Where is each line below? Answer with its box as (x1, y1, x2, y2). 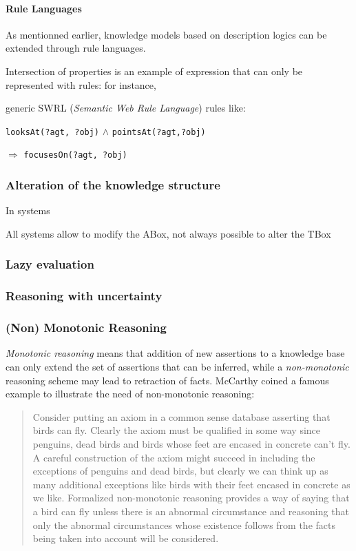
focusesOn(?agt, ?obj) (23, 150, 127, 160)
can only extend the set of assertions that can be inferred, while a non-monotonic (6, 359, 349, 373)
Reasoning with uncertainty (6, 287, 163, 304)
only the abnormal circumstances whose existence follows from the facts (32, 517, 335, 532)
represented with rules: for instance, (6, 77, 156, 92)
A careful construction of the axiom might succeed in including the (32, 450, 315, 464)
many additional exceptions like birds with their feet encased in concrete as (32, 477, 350, 491)
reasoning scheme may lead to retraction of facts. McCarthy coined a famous (6, 373, 329, 387)
